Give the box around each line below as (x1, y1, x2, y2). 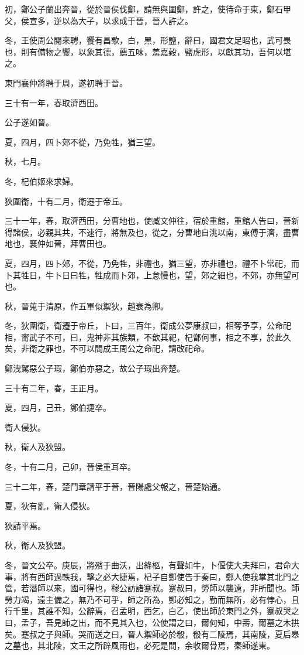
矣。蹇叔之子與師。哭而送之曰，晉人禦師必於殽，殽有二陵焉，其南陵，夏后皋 (5, 627, 299, 640)
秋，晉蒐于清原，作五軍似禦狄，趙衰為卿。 (5, 299, 168, 312)
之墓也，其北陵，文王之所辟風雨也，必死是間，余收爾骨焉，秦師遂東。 (5, 639, 275, 651)
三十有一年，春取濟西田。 (5, 96, 103, 108)
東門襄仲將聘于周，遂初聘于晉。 (5, 76, 127, 88)
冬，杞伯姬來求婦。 (5, 175, 78, 187)
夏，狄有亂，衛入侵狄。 (5, 500, 95, 512)
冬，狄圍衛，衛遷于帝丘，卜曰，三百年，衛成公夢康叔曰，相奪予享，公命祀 (5, 319, 291, 332)
